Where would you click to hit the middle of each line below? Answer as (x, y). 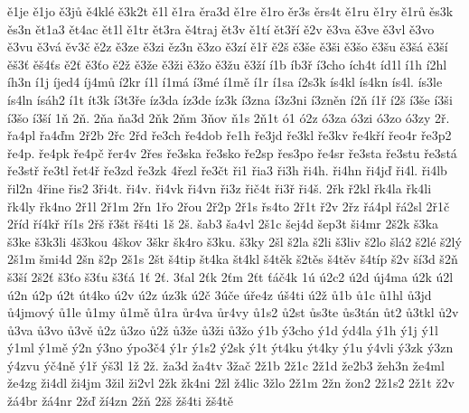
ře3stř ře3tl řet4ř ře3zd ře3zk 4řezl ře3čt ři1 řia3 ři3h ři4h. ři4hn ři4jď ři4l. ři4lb (227, 170)
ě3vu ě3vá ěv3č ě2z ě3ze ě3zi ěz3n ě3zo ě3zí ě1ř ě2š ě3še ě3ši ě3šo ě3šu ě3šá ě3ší (228, 47)
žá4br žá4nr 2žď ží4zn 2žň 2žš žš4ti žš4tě (120, 401)
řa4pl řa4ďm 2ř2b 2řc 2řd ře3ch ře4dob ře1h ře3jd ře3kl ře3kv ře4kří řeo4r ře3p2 (230, 135)
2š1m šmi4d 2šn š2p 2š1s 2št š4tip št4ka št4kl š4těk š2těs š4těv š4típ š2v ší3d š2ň (233, 259)
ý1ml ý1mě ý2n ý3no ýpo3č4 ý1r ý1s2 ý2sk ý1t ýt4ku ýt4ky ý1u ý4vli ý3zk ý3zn (230, 347)
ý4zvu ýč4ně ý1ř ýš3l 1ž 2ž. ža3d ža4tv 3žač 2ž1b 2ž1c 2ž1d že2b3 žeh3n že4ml (226, 365)
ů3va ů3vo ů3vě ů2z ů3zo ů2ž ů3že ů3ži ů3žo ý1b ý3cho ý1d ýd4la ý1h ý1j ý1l (223, 329)
